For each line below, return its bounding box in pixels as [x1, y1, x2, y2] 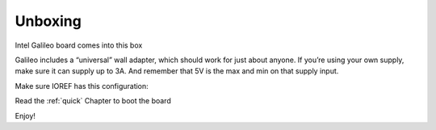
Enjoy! [15, 111, 36, 120]
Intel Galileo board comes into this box [15, 40, 143, 50]
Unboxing [15, 12, 82, 30]
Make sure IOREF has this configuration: [15, 81, 149, 90]
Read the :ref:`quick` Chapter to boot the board [15, 96, 171, 106]
